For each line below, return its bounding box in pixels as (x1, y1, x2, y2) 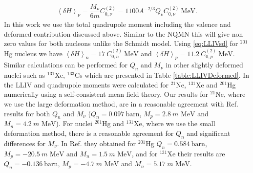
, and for (131, 148, 158, 158)
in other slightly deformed (166, 60, 243, 70)
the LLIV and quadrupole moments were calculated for (4, 79, 169, 89)
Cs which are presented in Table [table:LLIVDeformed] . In (75, 70, 250, 80)
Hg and (102, 118, 124, 129)
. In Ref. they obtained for (57, 138, 136, 148)
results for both (4, 108, 50, 118)
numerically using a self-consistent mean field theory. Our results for (4, 89, 208, 99)
